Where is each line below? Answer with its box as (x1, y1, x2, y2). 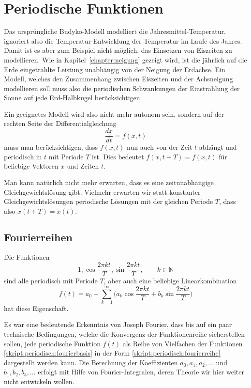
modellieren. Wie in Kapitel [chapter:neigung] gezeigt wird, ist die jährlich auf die (4, 54, 247, 64)
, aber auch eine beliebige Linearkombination (103, 276, 237, 286)
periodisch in (4, 151, 42, 161)
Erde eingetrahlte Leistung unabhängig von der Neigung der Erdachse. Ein (4, 64, 225, 74)
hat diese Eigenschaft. (4, 303, 69, 313)
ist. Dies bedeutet (92, 151, 144, 161)
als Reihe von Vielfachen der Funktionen (122, 338, 243, 348)
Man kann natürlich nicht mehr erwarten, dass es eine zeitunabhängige (4, 177, 214, 187)
